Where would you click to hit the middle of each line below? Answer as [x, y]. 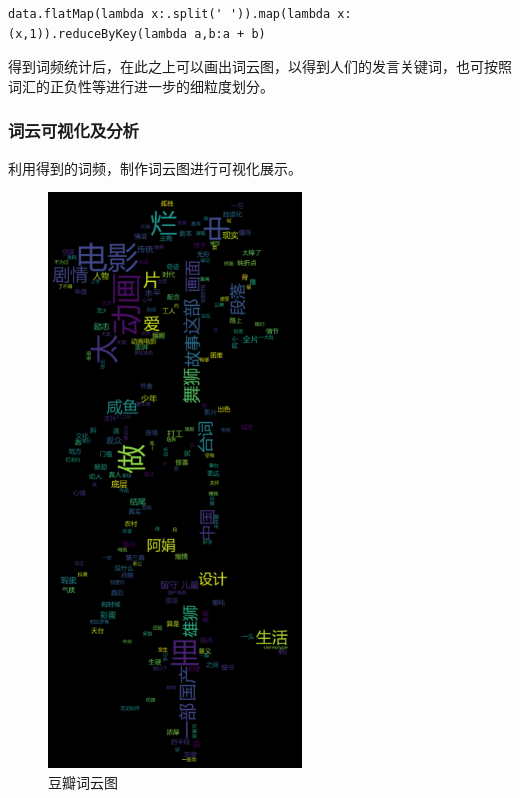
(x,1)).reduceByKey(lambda [97, 33]
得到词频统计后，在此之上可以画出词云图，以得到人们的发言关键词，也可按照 [260, 66]
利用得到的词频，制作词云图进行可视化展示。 [155, 167]
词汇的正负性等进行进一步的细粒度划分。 [141, 85]
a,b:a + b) [230, 33]
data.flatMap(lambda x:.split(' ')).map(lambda [169, 14]
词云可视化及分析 [73, 130]
